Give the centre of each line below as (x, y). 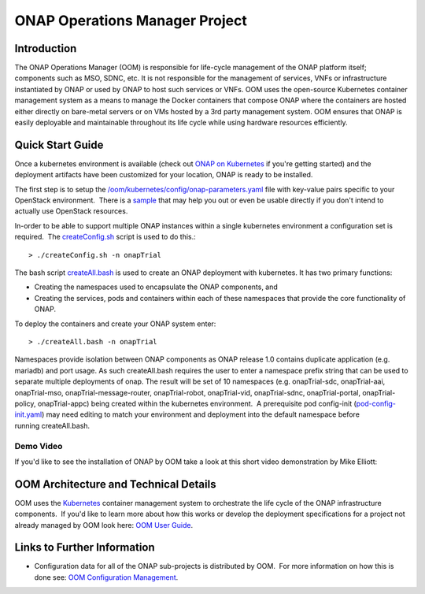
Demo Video (39, 446)
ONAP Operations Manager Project (131, 20)
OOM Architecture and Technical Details (115, 484)
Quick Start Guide (59, 145)
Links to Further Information (85, 548)
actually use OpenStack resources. (71, 211)
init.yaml (28, 414)
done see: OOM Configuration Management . (106, 577)
